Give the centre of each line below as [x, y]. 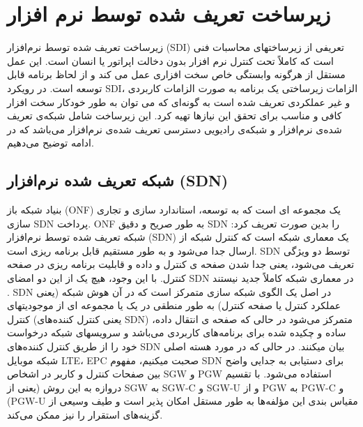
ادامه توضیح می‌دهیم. [51, 143]
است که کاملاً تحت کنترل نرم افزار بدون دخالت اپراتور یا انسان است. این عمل [171, 60]
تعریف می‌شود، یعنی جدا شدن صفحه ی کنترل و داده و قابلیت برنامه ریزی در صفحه [181, 264]
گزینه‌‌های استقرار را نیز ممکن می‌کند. [85, 414]
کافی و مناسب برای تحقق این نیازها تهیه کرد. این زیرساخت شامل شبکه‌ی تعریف [175, 115]
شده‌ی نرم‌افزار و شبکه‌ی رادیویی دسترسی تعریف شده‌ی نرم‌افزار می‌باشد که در [175, 129]
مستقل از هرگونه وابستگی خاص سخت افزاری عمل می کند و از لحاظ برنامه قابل [176, 74]
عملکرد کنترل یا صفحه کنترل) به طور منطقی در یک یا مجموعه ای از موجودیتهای [174, 305]
